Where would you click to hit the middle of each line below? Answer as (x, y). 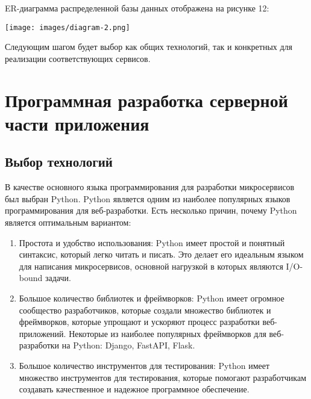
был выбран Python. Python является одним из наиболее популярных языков (148, 198)
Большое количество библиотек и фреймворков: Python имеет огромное (152, 298)
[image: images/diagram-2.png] (68, 27)
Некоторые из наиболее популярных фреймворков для (168, 333)
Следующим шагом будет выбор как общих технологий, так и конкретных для (149, 47)
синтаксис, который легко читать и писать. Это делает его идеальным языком (161, 254)
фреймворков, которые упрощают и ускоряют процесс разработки (139, 322)
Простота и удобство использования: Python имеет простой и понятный (152, 242)
